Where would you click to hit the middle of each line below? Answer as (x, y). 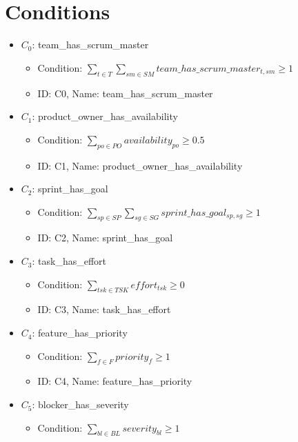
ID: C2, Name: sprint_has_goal (105, 238)
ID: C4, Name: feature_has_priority (115, 381)
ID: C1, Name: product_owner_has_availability (140, 165)
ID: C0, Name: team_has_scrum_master (125, 93)
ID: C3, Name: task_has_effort (104, 309)
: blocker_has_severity (80, 404)
